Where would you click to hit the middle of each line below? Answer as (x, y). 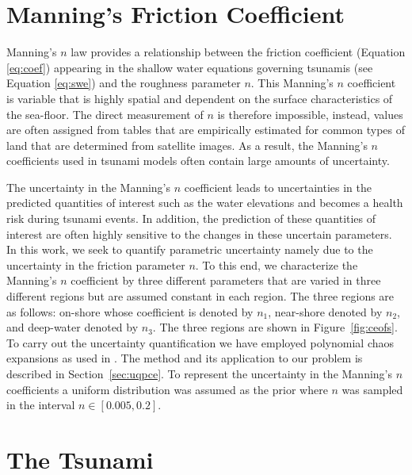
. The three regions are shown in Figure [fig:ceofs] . (275, 327)
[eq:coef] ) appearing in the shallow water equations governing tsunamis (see (190, 67)
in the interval (41, 405)
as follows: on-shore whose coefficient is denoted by (130, 311)
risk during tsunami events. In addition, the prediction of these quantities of (191, 218)
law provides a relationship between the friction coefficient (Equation (238, 52)
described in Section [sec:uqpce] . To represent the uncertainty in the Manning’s (200, 373)
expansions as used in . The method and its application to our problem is (185, 358)
